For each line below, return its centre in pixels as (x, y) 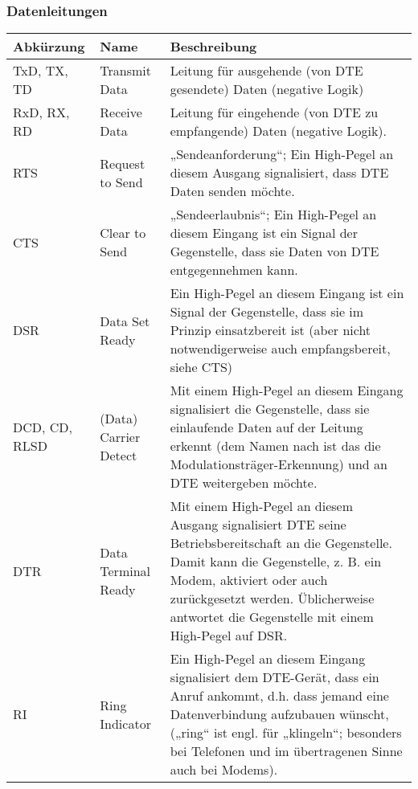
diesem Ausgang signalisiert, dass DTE (279, 173)
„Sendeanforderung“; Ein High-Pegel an (282, 154)
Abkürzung (49, 47)
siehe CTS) (201, 367)
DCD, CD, (43, 427)
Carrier (120, 436)
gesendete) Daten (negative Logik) (267, 89)
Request (123, 163)
